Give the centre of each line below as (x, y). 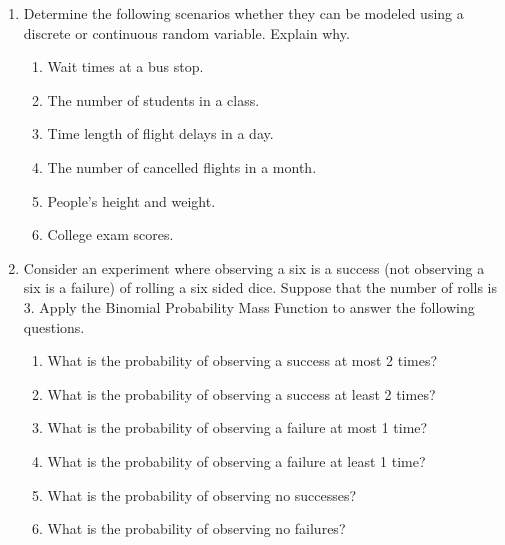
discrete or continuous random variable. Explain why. (186, 32)
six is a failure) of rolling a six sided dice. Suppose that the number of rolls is (260, 287)
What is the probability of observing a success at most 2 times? (242, 360)
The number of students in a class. (153, 99)
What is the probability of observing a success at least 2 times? (241, 393)
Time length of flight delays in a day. (160, 133)
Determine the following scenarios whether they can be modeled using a (243, 13)
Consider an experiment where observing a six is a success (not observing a (254, 267)
